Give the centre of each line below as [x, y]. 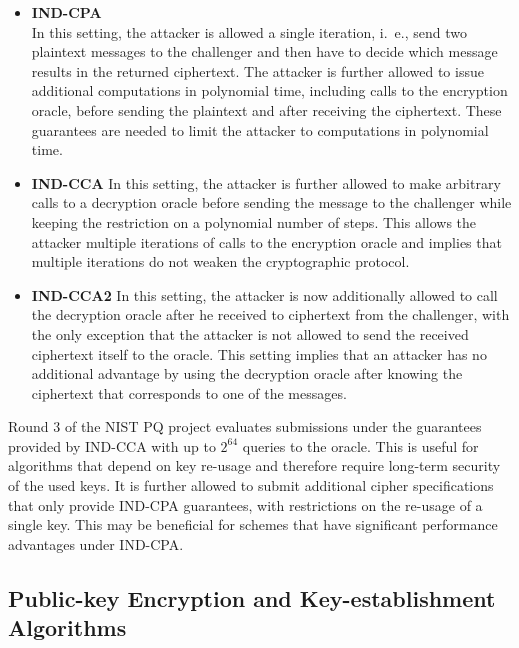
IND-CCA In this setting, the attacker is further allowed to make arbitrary [266, 182]
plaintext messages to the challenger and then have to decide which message [264, 51]
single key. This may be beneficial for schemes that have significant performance [253, 524]
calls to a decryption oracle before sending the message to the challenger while [271, 202]
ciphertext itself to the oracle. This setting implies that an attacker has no [259, 353]
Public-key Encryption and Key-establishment [252, 597]
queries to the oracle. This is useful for [360, 445]
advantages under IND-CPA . [96, 543]
